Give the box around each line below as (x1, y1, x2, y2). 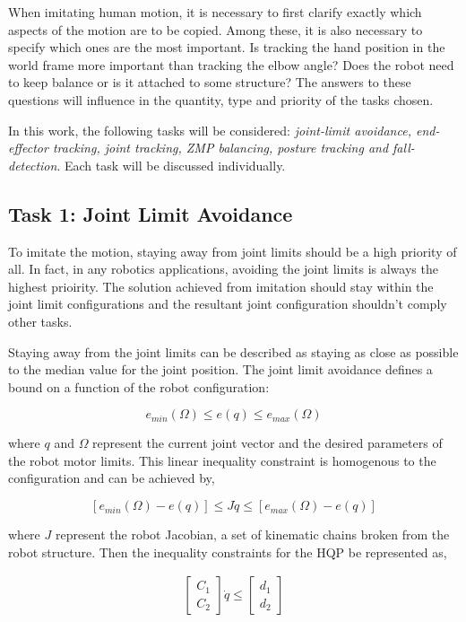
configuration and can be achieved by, (8, 469, 215, 487)
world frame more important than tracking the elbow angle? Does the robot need (8, 55, 454, 74)
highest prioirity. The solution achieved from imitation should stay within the (8, 276, 434, 295)
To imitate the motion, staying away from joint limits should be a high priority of (8, 241, 457, 260)
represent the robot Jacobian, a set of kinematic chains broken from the (55, 525, 450, 544)
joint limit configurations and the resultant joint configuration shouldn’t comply (8, 294, 447, 313)
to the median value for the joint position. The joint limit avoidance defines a (8, 360, 433, 379)
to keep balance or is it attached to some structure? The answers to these (8, 73, 411, 92)
